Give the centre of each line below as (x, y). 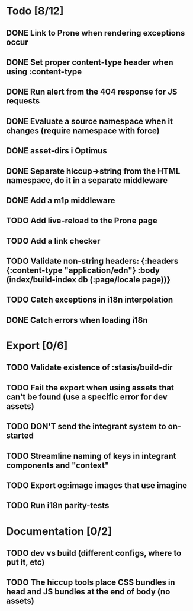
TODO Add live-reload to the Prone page (82, 221)
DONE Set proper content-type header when (90, 62)
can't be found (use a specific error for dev (87, 397)
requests (23, 101)
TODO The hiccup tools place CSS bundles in (91, 583)
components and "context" (58, 465)
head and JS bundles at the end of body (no (88, 592)
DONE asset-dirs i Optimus (57, 151)
